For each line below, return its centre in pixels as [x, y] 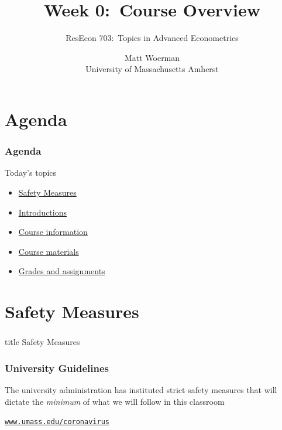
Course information [53, 232]
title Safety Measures [42, 342]
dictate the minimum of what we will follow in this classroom [115, 401]
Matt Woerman [152, 57]
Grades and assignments [62, 271]
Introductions [42, 212]
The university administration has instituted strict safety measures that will [141, 389]
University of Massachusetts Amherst [152, 69]
